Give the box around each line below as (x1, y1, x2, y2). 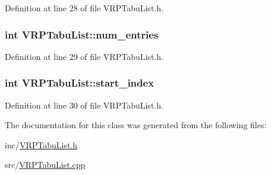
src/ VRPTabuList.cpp (5, 158, 86, 171)
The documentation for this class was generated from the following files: (5, 119, 267, 131)
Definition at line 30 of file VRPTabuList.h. (5, 98, 163, 111)
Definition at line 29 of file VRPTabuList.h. (5, 50, 163, 62)
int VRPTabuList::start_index (5, 75, 155, 90)
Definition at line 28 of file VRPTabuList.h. (5, 2, 163, 14)
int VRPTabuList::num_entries (5, 27, 159, 42)
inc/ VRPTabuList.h (5, 138, 78, 151)
